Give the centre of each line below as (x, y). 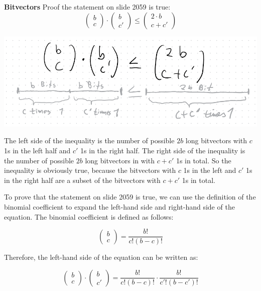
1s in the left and (210, 170)
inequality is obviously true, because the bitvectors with (90, 170)
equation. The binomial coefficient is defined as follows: (89, 216)
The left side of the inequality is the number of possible (89, 140)
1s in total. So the (204, 160)
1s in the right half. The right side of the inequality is (163, 150)
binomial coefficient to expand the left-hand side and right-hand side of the (119, 206)
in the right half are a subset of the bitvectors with (82, 180)
